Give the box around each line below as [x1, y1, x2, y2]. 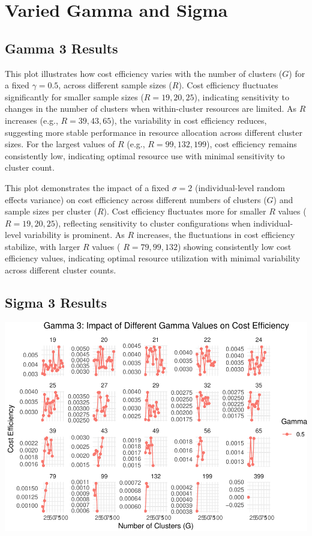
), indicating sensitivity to [194, 90, 290, 103]
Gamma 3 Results [5, 38, 118, 57]
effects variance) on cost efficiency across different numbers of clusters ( [5, 193, 267, 206]
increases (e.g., [5, 114, 58, 126]
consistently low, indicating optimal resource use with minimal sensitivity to [5, 149, 285, 162]
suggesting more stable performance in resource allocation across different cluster [5, 126, 302, 138]
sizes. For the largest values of [5, 138, 115, 150]
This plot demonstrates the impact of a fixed [5, 181, 170, 193]
